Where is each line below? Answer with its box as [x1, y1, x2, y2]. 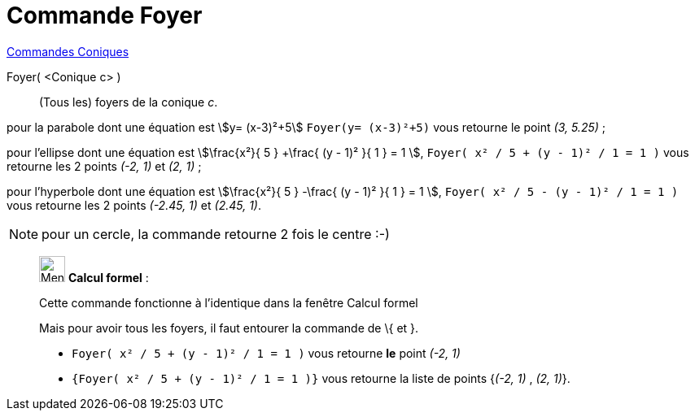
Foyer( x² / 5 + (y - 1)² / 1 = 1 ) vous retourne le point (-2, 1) [72, 345, 461, 360]
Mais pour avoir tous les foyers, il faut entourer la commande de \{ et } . [39, 320, 419, 335]
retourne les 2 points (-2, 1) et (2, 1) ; [7, 159, 202, 173]
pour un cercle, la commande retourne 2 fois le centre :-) [42, 225, 390, 242]
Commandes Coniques [7, 44, 129, 59]
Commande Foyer [7, 2, 203, 29]
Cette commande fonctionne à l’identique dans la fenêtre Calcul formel [39, 295, 418, 310]
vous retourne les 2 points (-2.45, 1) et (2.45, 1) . [7, 198, 262, 212]
